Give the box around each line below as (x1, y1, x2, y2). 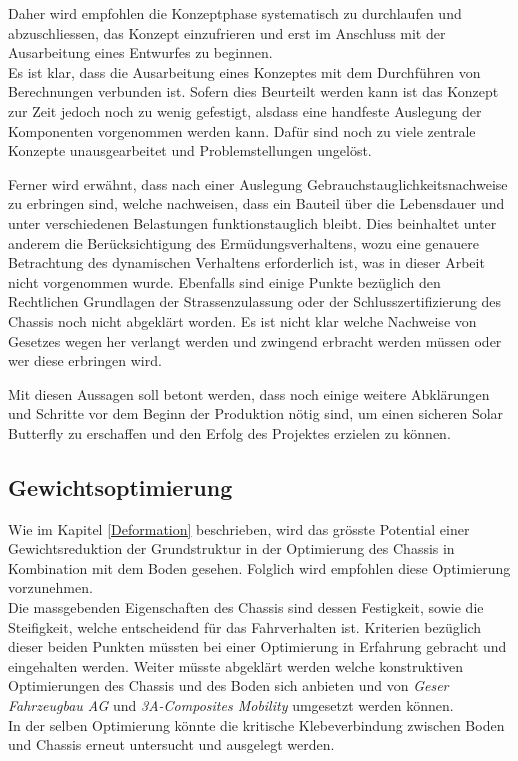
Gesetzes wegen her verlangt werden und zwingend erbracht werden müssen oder (8, 330, 502, 351)
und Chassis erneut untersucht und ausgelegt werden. (8, 734, 335, 755)
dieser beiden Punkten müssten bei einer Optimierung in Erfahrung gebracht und (8, 636, 507, 657)
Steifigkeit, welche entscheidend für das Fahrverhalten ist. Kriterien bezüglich (8, 616, 482, 637)
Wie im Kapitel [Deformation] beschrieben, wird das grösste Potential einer (8, 518, 470, 539)
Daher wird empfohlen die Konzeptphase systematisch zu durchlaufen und (8, 3, 462, 23)
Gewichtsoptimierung (8, 471, 233, 502)
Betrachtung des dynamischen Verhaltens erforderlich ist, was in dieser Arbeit (8, 252, 485, 273)
